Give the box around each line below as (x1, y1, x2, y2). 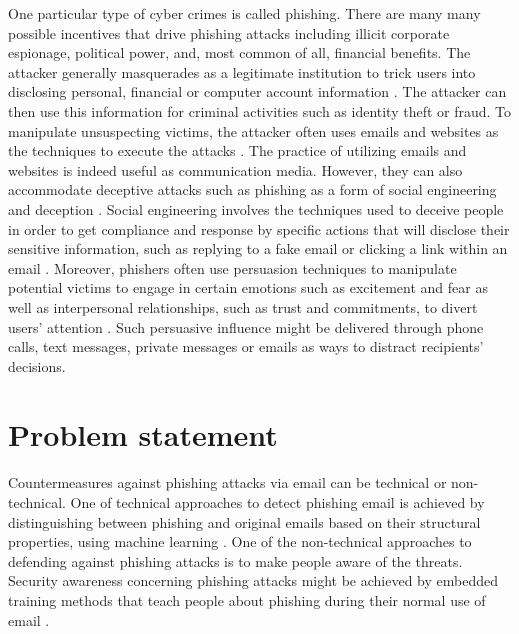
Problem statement (8, 414, 278, 455)
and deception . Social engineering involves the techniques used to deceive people (8, 198, 504, 219)
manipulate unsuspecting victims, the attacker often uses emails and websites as (8, 120, 499, 141)
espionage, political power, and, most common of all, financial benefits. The (8, 42, 471, 63)
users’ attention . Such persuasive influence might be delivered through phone (8, 316, 484, 337)
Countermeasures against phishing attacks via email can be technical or (8, 472, 447, 493)
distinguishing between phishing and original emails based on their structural (8, 511, 481, 532)
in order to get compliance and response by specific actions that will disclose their (8, 218, 510, 239)
